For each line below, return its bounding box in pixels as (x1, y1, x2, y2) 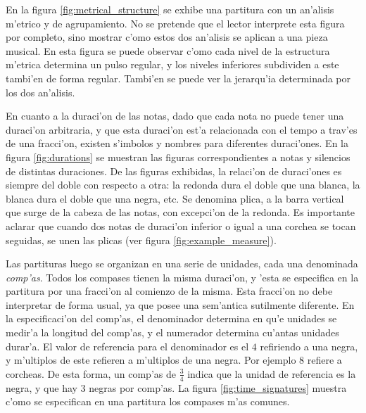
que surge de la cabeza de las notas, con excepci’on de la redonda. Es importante (6, 205, 355, 220)
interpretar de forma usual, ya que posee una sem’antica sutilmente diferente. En (6, 297, 355, 312)
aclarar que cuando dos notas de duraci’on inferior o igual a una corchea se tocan (6, 218, 356, 233)
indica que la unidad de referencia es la (187, 366, 356, 381)
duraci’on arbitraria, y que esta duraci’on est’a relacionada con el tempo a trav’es (6, 122, 358, 136)
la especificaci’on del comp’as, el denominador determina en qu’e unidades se (6, 311, 337, 326)
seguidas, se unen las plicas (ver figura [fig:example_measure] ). (6, 232, 277, 247)
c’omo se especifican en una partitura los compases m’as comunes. (6, 394, 290, 409)
